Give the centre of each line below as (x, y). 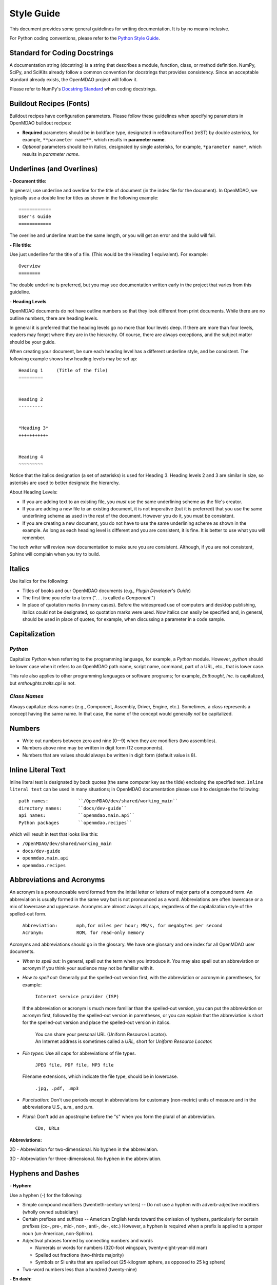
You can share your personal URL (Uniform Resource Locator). (101, 1034)
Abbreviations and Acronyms (57, 880)
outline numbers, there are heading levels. (54, 318)
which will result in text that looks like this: (54, 834)
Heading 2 (31, 399)
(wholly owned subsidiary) (50, 1212)
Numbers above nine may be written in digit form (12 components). (93, 748)
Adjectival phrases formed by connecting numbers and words (88, 1241)
